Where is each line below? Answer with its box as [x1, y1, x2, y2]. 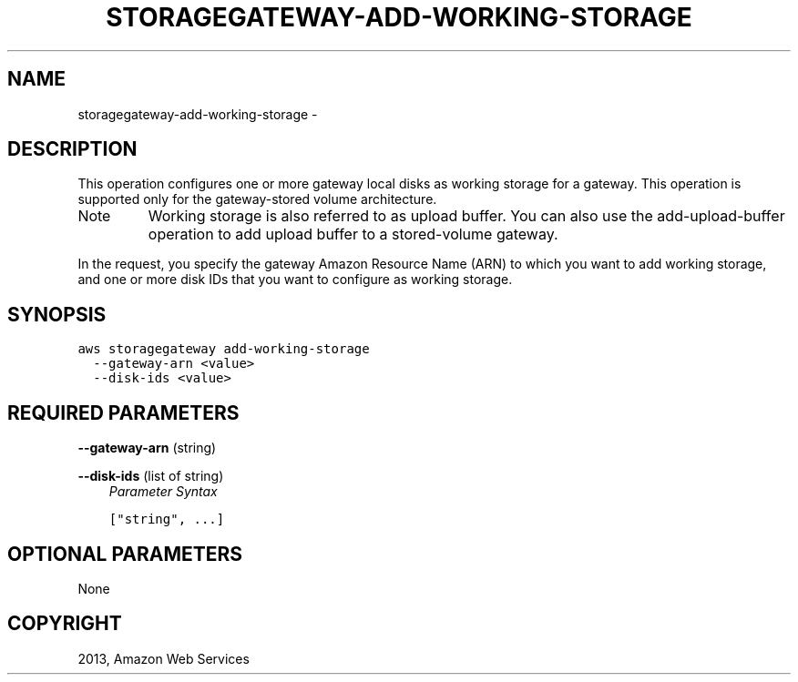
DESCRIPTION [7, 137, 138, 161]
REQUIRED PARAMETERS [7, 401, 240, 424]
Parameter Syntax [108, 484, 218, 500]
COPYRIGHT [7, 612, 122, 636]
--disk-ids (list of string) [77, 468, 224, 484]
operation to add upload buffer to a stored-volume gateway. [148, 225, 558, 244]
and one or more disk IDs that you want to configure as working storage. [77, 271, 513, 288]
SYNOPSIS [7, 302, 107, 326]
